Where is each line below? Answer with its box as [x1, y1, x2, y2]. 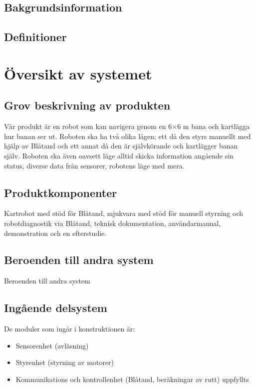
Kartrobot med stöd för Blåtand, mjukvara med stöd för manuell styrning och [4, 208, 244, 218]
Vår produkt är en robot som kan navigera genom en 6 [4, 121, 172, 131]
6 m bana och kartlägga [177, 121, 250, 131]
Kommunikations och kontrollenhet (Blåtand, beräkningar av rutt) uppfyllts [15, 373, 249, 384]
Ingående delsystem [4, 300, 107, 315]
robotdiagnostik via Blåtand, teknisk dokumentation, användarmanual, [4, 217, 221, 228]
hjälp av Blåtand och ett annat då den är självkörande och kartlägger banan [4, 140, 238, 151]
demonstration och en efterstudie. [4, 227, 107, 238]
